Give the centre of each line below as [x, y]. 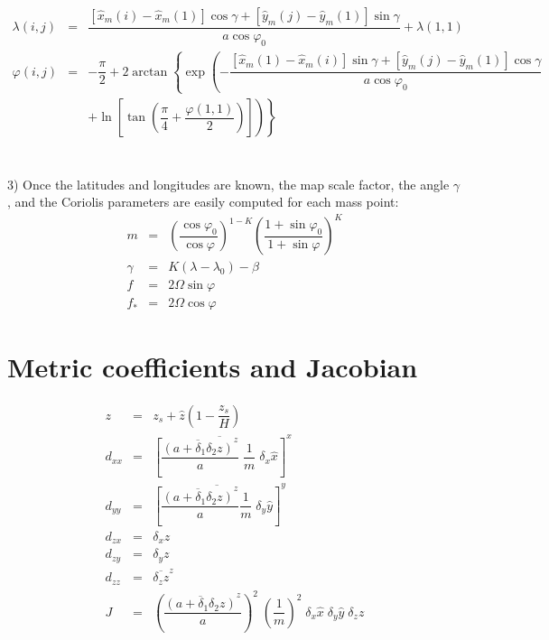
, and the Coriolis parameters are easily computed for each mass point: [203, 202]
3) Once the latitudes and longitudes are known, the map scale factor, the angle [228, 184]
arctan [150, 72]
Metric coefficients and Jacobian [213, 366]
